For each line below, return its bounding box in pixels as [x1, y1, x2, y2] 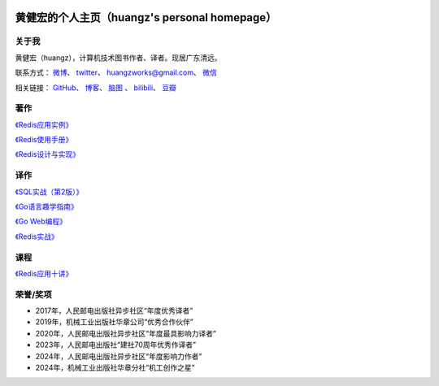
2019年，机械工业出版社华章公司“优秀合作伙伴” [35, 317, 194, 327]
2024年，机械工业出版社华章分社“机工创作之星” [35, 362, 195, 373]
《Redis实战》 [15, 232, 59, 241]
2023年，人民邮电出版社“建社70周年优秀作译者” [35, 340, 197, 349]
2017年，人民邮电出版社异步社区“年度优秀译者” [35, 306, 193, 316]
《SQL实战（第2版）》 [15, 187, 84, 197]
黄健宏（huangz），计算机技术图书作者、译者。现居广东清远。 [15, 53, 223, 63]
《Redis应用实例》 [15, 119, 73, 129]
